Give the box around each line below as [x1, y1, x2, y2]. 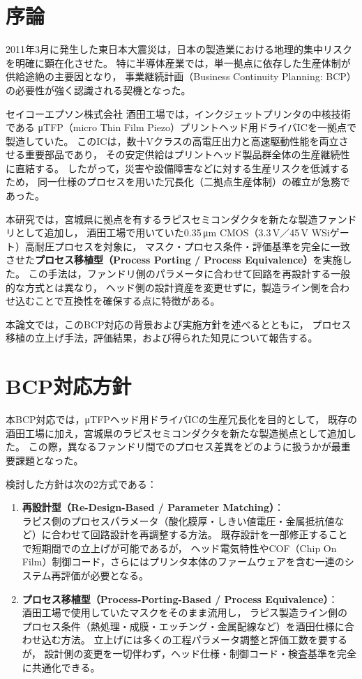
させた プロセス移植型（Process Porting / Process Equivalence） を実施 [6, 252, 342, 267]
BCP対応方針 [6, 372, 132, 400]
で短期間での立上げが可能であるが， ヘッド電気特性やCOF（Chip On [22, 540, 337, 555]
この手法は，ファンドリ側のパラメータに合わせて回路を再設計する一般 [28, 266, 351, 281]
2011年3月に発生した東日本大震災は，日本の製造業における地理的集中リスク [6, 42, 352, 56]
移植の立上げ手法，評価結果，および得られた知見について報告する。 [6, 330, 318, 345]
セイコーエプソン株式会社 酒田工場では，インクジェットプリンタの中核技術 [6, 106, 351, 121]
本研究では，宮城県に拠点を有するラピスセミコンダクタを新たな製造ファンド [6, 211, 357, 226]
